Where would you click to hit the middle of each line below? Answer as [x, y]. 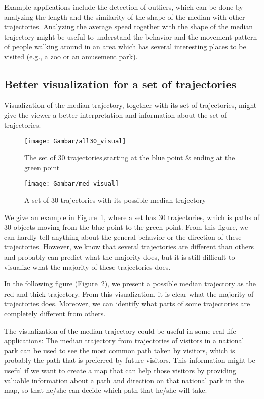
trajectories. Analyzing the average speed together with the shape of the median [129, 27]
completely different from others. [55, 313]
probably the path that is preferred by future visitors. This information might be [130, 360]
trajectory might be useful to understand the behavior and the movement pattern [131, 36]
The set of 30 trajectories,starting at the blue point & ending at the [130, 157]
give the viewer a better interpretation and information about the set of [116, 115]
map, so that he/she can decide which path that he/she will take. [106, 390]
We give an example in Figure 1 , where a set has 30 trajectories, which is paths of [132, 217]
